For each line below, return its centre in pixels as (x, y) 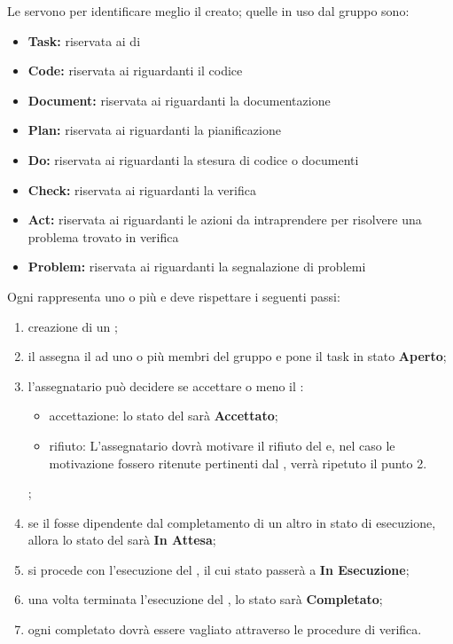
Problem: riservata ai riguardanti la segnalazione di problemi (197, 267)
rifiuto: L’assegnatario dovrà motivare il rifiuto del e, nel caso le (222, 445)
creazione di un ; (73, 326)
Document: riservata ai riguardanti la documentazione (179, 100)
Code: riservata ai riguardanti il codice (135, 71)
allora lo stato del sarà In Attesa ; (122, 540)
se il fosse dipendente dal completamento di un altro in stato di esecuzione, (232, 522)
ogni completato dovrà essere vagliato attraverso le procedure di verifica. (225, 629)
